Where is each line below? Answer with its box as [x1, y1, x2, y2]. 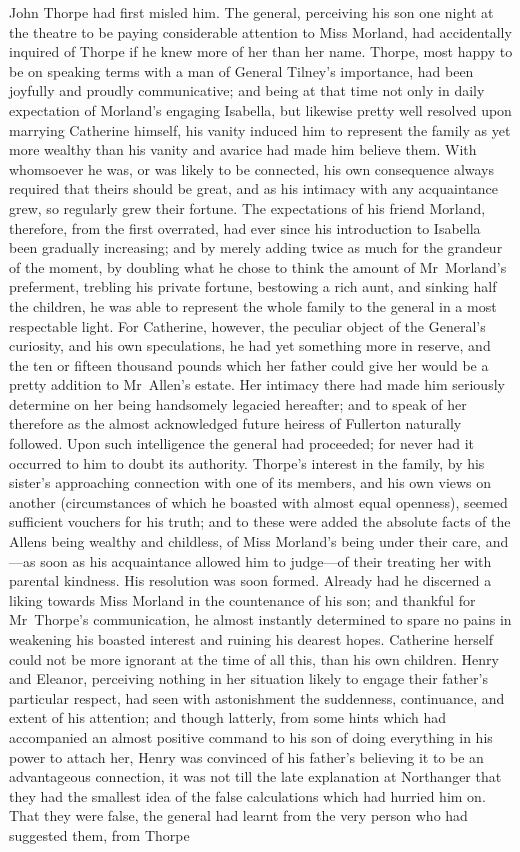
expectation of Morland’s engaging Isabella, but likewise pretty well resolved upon [9, 99, 512, 120]
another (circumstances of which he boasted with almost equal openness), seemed [9, 491, 508, 512]
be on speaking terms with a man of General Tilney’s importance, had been [9, 60, 474, 81]
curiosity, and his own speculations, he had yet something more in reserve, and [9, 335, 491, 356]
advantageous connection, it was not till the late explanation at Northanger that [9, 766, 502, 787]
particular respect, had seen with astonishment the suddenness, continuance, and [9, 687, 505, 708]
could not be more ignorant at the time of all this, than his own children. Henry [9, 648, 499, 669]
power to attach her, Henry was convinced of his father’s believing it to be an [9, 746, 484, 767]
